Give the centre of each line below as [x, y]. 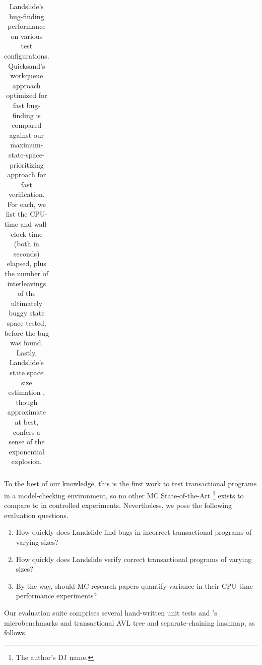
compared [27, 125]
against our [27, 135]
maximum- [27, 145]
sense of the [27, 442]
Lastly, [27, 352]
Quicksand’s [27, 65]
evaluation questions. [36, 515]
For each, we [27, 204]
